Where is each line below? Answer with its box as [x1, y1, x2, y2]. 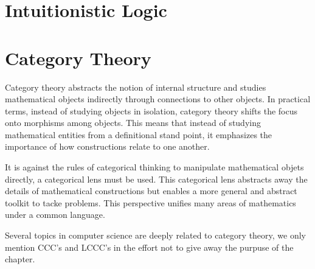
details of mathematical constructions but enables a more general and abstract [5, 184, 297, 197]
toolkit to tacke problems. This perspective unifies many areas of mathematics [5, 196, 296, 209]
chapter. [5, 253, 35, 265]
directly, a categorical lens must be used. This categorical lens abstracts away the [5, 172, 308, 185]
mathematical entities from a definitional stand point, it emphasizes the [5, 128, 272, 141]
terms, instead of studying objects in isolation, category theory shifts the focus [5, 104, 298, 117]
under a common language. [5, 208, 105, 221]
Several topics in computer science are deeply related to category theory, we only [5, 229, 306, 242]
